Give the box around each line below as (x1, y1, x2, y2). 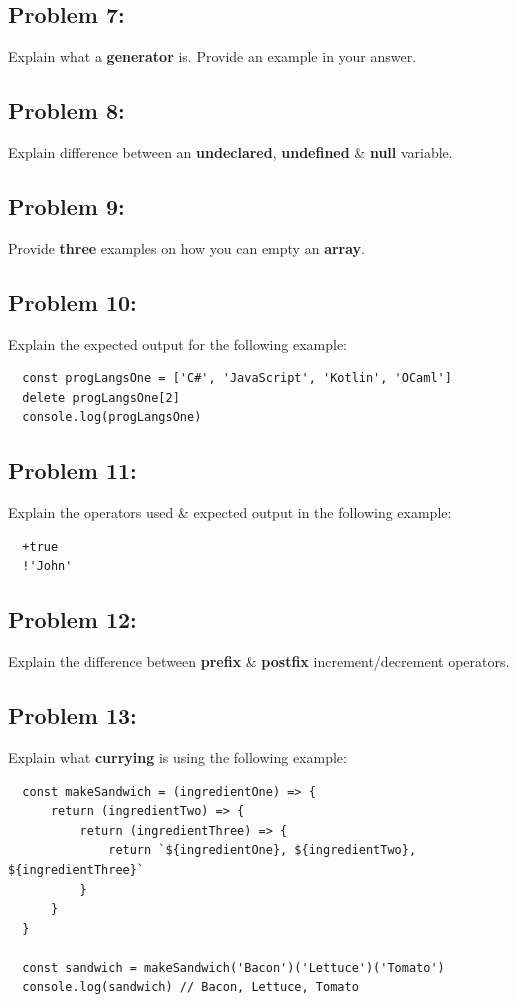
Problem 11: (8, 455, 137, 486)
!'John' (22, 559, 73, 574)
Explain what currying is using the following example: (8, 746, 347, 767)
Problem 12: (8, 604, 137, 635)
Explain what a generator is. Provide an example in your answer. (8, 46, 417, 67)
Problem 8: (8, 95, 125, 126)
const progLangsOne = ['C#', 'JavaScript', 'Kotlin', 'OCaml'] (22, 371, 452, 386)
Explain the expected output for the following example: (8, 333, 347, 354)
